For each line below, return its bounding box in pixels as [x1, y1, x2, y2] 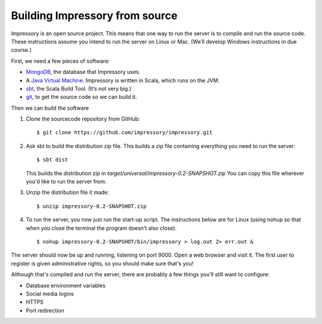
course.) [11, 47, 32, 54]
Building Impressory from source [11, 9, 178, 22]
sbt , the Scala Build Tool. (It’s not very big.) [26, 85, 131, 92]
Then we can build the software [11, 104, 89, 112]
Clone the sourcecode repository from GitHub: [26, 115, 140, 122]
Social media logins [26, 290, 74, 297]
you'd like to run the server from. [26, 178, 107, 185]
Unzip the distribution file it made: [26, 189, 110, 196]
